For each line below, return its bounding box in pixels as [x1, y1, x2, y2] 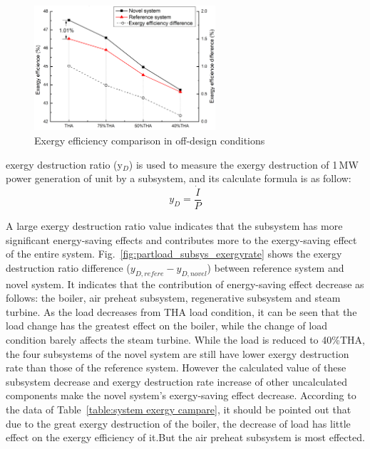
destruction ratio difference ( [6, 260, 130, 275]
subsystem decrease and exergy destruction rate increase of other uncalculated [6, 374, 347, 389]
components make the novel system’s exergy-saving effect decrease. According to [6, 388, 356, 403]
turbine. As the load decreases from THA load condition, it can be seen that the [6, 304, 357, 319]
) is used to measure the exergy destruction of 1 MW [128, 157, 359, 171]
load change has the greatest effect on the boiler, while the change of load [6, 318, 327, 333]
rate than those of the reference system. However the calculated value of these [6, 360, 346, 375]
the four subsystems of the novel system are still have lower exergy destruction [6, 346, 349, 361]
